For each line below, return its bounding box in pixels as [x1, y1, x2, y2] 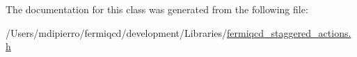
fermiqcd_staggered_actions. [227, 25, 351, 40]
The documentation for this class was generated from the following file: [6, 2, 308, 16]
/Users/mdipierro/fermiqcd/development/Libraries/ [6, 25, 228, 40]
